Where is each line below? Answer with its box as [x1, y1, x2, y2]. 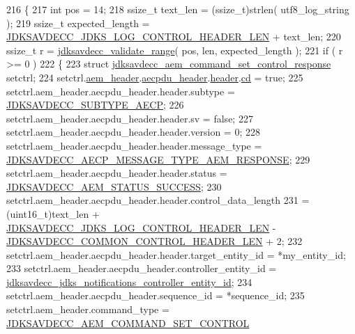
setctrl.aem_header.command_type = [6, 302, 169, 317]
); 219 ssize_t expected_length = [6, 15, 150, 30]
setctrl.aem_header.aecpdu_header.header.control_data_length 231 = [6, 193, 310, 207]
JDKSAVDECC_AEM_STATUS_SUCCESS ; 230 [6, 179, 222, 193]
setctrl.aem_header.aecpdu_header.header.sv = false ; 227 [6, 111, 253, 125]
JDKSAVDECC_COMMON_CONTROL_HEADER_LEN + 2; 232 [6, 234, 303, 248]
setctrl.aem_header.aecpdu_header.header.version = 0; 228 [6, 125, 260, 139]
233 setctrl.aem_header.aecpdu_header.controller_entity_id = [6, 261, 277, 276]
